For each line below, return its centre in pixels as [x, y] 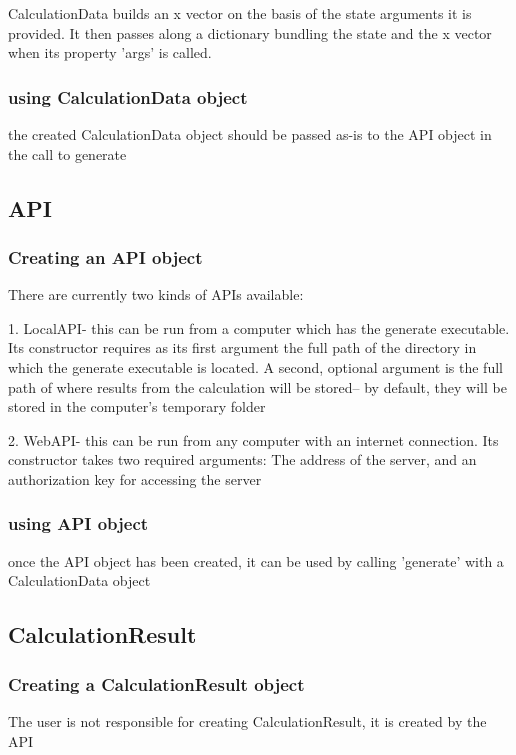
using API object [78, 523]
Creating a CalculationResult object [156, 683]
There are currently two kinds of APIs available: [156, 294]
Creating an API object [105, 256]
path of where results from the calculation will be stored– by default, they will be [257, 386]
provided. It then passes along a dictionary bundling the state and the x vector [250, 32]
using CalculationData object [128, 96]
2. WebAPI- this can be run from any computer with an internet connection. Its [253, 439]
